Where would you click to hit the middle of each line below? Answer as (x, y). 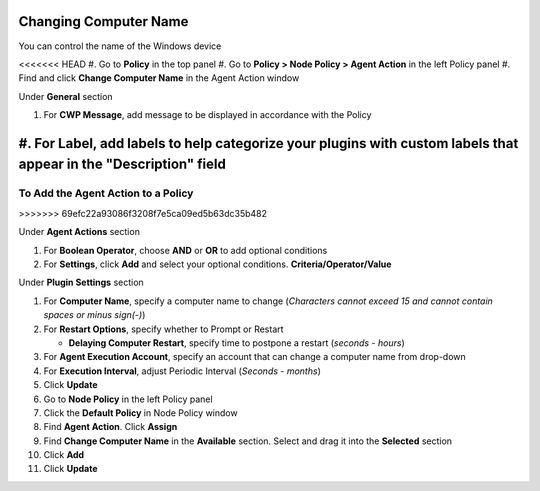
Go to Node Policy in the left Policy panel (128, 399)
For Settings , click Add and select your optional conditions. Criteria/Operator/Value (217, 264)
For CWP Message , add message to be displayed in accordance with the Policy (207, 115)
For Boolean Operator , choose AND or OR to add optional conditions (185, 250)
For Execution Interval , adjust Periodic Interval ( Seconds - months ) (182, 371)
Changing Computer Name (103, 21)
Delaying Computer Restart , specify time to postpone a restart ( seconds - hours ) (236, 342)
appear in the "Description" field (122, 164)
